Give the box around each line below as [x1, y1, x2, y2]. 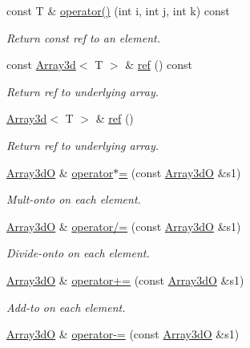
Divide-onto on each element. [6, 245, 150, 261]
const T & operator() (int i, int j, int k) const [6, 2, 230, 18]
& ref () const [125, 56, 193, 73]
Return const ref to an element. [6, 29, 160, 46]
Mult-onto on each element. [6, 191, 141, 208]
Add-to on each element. [6, 298, 126, 315]
